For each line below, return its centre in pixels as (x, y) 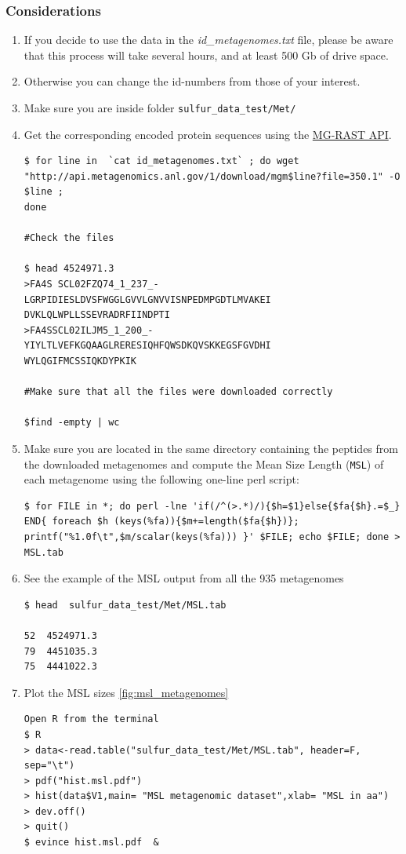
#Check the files (69, 238)
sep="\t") (49, 766)
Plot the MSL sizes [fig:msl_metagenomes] (126, 692)
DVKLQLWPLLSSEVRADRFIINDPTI (97, 315)
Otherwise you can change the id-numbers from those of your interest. (192, 81)
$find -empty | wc (72, 423)
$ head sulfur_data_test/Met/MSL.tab (125, 605)
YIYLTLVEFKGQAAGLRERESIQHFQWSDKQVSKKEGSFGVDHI (147, 346)
